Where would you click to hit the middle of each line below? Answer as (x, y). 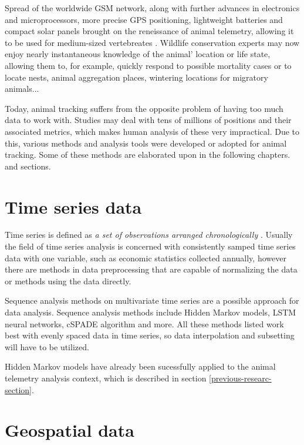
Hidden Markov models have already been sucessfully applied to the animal (140, 366)
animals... (22, 89)
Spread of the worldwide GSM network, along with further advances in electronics (152, 8)
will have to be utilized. (47, 346)
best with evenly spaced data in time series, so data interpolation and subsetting (150, 335)
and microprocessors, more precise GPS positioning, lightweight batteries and (144, 19)
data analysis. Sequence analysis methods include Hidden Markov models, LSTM (151, 312)
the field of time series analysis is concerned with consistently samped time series (150, 246)
